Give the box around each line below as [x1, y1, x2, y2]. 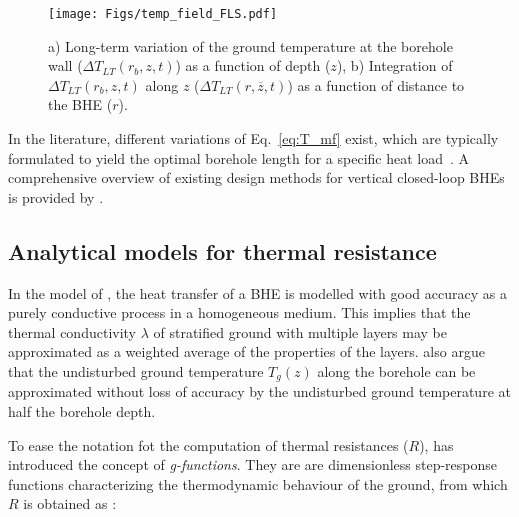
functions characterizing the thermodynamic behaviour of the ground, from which [8, 473, 508, 494]
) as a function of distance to [287, 74, 465, 95]
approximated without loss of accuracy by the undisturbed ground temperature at [8, 381, 511, 402]
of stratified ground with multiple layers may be [153, 321, 448, 342]
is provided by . [8, 186, 104, 207]
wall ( [48, 55, 83, 76]
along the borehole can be [317, 360, 476, 381]
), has [419, 434, 454, 455]
